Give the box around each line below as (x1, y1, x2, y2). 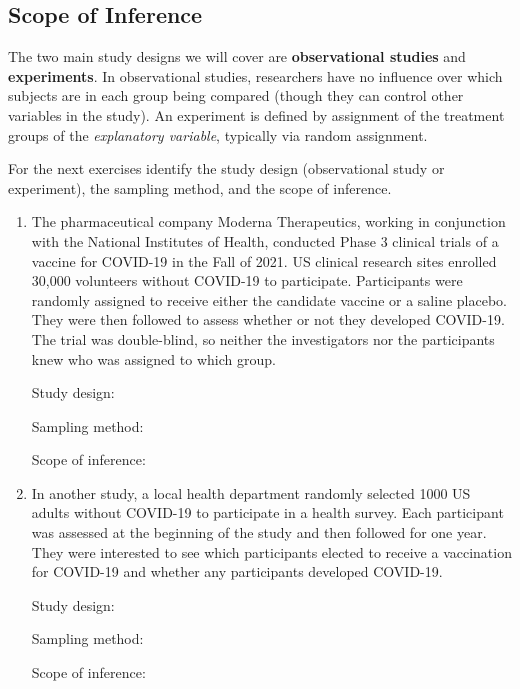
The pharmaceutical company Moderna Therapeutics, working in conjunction (31, 211, 506, 232)
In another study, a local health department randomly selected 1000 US (31, 482, 471, 503)
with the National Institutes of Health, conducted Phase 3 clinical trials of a (31, 230, 499, 251)
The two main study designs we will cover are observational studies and (8, 46, 466, 67)
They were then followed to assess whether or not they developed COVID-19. (31, 309, 505, 330)
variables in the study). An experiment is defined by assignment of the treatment (8, 104, 505, 125)
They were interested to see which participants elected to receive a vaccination (31, 541, 512, 562)
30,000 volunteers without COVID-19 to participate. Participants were (31, 270, 463, 291)
